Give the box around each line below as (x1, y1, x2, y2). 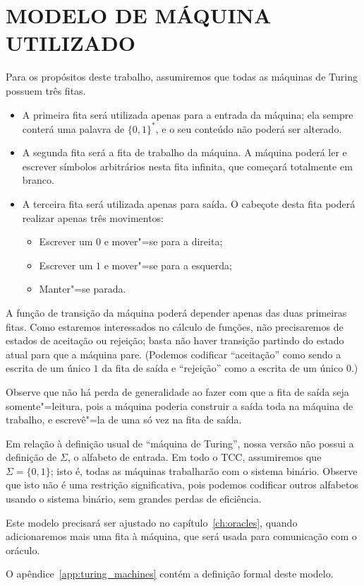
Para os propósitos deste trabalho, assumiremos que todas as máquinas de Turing (6, 69, 358, 84)
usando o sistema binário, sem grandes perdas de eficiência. (6, 491, 262, 506)
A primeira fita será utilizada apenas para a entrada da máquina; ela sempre (22, 107, 353, 122)
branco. (22, 172, 54, 187)
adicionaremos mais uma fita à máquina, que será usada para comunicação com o (6, 529, 357, 544)
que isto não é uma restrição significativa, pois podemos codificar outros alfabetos (6, 477, 359, 492)
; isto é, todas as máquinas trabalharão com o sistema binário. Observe (50, 463, 358, 478)
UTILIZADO (6, 28, 135, 57)
